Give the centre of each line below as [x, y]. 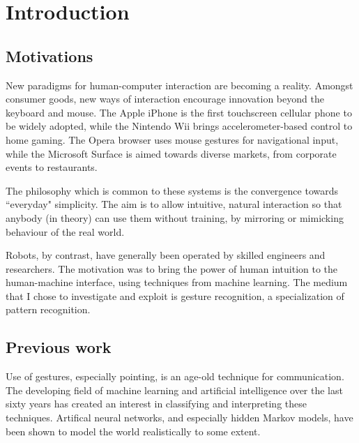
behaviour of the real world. [65, 231]
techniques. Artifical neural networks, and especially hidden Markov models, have [179, 418]
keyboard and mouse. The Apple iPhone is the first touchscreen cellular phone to [179, 112]
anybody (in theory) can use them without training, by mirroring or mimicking [175, 217]
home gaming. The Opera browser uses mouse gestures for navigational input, [172, 139]
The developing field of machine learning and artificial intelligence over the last [174, 390]
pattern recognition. [48, 309]
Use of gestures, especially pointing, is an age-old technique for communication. [175, 376]
